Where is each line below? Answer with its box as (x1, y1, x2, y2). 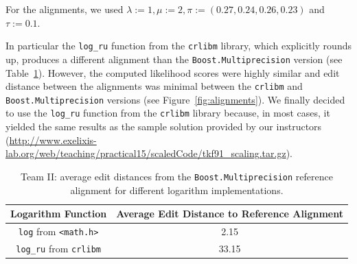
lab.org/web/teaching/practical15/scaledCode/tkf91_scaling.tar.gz (5, 146, 286, 160)
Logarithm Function (10, 206, 107, 221)
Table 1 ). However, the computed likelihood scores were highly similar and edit (5, 65, 340, 80)
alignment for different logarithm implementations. (70, 182, 284, 197)
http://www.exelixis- (9, 132, 97, 147)
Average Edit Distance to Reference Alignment (116, 206, 343, 221)
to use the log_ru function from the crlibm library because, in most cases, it (5, 106, 330, 120)
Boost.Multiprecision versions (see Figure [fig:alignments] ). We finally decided (5, 92, 345, 106)
